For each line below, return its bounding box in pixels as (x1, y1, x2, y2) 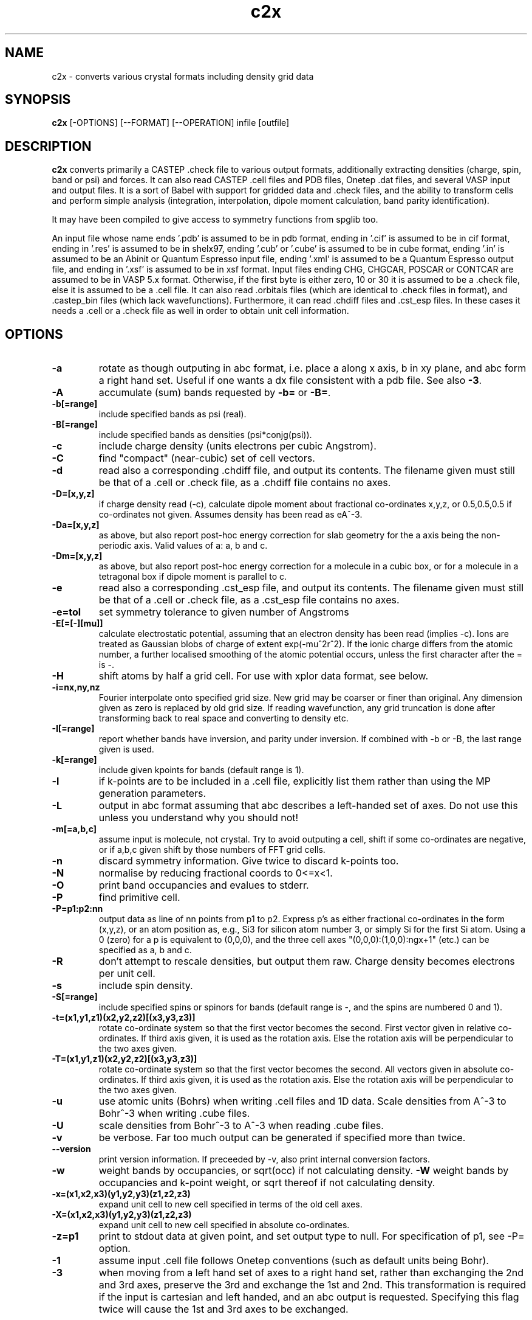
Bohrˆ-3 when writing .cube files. (98, 1107, 250, 1120)
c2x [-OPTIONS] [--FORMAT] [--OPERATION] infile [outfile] (52, 117, 290, 128)
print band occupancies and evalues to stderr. (98, 879, 309, 892)
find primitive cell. (98, 891, 180, 904)
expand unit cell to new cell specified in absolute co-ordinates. (98, 1220, 350, 1231)
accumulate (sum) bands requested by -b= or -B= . (98, 386, 331, 399)
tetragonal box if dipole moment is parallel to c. (98, 571, 287, 582)
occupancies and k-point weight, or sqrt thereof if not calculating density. (98, 1176, 435, 1189)
